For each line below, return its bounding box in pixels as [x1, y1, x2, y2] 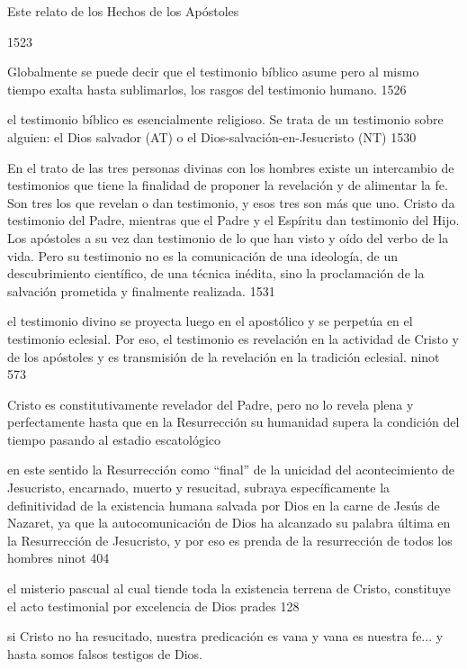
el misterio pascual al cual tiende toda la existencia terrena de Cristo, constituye [7, 579, 451, 598]
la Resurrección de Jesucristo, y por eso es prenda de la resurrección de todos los [7, 530, 453, 549]
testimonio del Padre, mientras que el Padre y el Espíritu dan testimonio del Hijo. [7, 211, 460, 230]
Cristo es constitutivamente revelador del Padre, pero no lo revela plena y [7, 394, 414, 413]
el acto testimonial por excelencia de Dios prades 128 [7, 596, 300, 615]
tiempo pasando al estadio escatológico [7, 429, 221, 448]
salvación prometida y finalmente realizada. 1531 [7, 281, 275, 300]
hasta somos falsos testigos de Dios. [7, 644, 202, 663]
